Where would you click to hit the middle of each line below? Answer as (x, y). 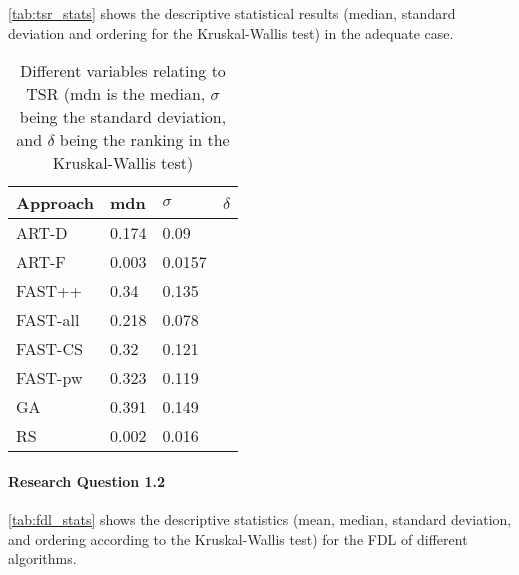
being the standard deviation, (123, 117)
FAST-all (48, 320)
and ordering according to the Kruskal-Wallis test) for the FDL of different (238, 538)
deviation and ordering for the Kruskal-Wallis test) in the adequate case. (231, 32)
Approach (55, 203)
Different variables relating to (123, 71)
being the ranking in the (144, 140)
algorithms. (42, 558)
